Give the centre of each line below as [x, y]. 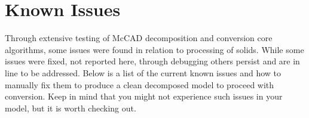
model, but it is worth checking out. [71, 108]
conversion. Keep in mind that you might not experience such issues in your [144, 96]
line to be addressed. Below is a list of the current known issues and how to [143, 72]
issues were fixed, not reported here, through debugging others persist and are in [152, 61]
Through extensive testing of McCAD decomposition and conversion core [139, 38]
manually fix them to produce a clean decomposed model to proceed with [140, 84]
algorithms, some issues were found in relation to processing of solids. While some [154, 49]
